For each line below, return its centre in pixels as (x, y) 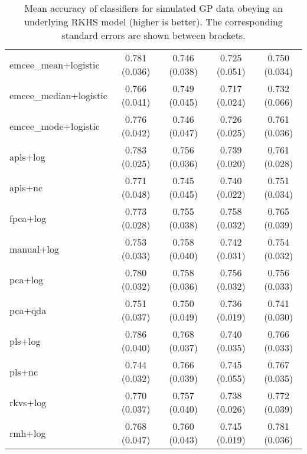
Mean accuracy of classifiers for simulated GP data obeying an (153, 8)
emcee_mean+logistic (55, 64)
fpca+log (28, 218)
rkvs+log (28, 402)
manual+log (35, 249)
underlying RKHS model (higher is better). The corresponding (153, 22)
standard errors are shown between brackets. (153, 35)
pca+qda (28, 310)
